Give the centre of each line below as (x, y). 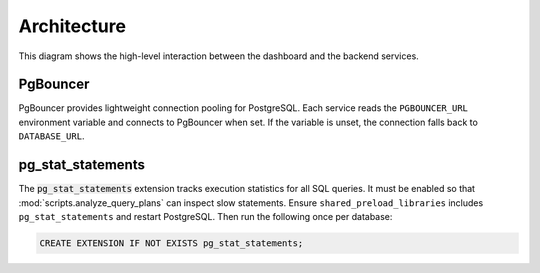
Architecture (72, 26)
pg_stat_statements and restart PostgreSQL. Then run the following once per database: (205, 216)
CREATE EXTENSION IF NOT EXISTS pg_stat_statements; (171, 243)
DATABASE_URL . (51, 136)
